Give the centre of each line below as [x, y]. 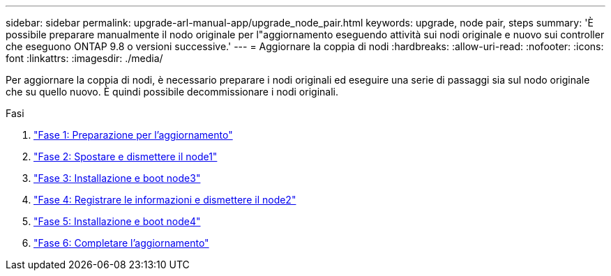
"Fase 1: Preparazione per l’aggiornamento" [133, 135]
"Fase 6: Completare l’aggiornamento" [121, 243]
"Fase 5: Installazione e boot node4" [117, 221]
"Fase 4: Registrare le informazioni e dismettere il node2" [165, 200]
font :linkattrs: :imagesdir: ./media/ [84, 58]
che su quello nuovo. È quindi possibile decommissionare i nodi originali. [172, 92]
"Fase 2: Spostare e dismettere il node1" [126, 156]
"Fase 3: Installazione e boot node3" [117, 178]
